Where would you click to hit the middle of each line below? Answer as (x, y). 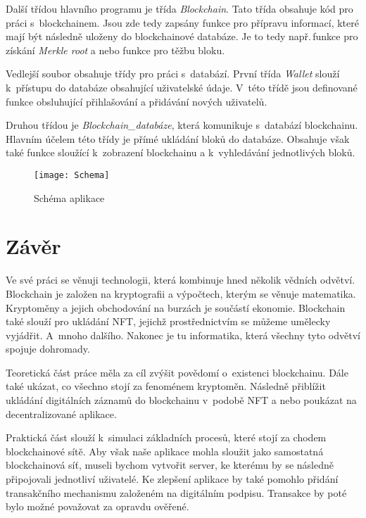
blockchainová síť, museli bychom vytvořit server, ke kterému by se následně (170, 465)
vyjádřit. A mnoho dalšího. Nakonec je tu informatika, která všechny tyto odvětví (183, 335)
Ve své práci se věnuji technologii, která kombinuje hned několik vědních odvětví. (181, 280)
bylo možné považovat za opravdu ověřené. (97, 506)
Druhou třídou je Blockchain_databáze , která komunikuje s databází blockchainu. (182, 125)
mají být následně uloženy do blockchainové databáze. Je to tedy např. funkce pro (182, 36)
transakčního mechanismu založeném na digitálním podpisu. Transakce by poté (176, 492)
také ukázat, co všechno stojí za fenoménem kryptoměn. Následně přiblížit (166, 386)
